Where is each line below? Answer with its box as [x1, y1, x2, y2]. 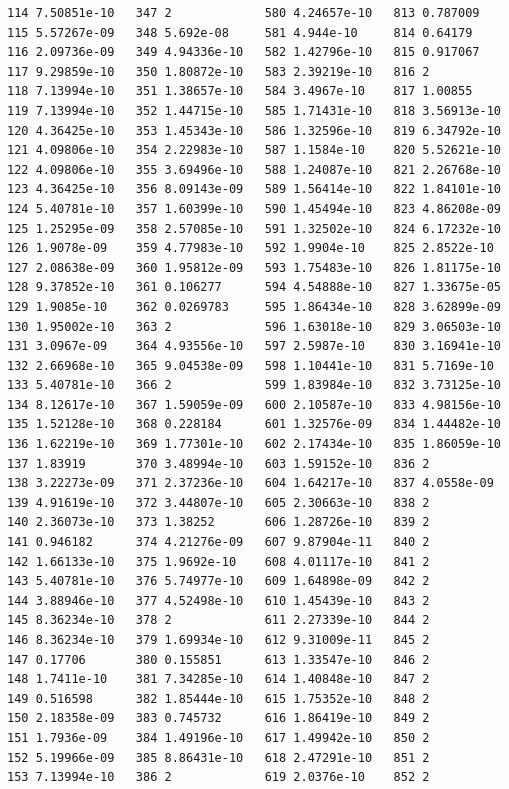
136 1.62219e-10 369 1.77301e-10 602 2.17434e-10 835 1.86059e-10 [7, 437, 501, 452]
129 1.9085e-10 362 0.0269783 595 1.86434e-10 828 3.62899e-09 [7, 299, 501, 314]
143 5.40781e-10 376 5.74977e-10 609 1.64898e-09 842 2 [7, 574, 430, 589]
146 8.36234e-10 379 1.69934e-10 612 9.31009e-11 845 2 [7, 633, 430, 647]
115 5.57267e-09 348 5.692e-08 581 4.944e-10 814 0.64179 [7, 25, 473, 40]
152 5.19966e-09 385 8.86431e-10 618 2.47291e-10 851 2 [7, 750, 430, 765]
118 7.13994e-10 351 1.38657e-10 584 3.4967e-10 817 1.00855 [7, 84, 473, 99]
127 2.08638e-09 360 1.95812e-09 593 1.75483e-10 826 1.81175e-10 [7, 260, 501, 275]
